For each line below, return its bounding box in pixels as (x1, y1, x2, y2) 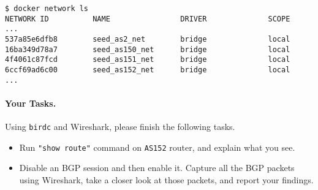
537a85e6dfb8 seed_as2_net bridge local (5, 34, 290, 44)
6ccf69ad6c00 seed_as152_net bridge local (5, 65, 290, 74)
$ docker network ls (5, 4, 89, 13)
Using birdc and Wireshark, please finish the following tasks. (5, 120, 235, 133)
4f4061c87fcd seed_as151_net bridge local (5, 55, 290, 64)
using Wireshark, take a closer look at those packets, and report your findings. (19, 173, 314, 186)
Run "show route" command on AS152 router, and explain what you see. (19, 140, 295, 153)
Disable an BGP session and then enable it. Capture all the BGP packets (19, 161, 295, 174)
